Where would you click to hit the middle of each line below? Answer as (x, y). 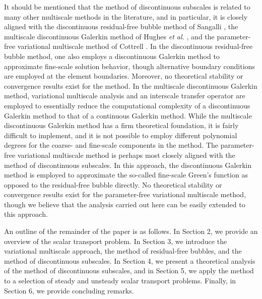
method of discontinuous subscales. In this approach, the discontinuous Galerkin (128, 165)
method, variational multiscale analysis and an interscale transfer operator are (125, 96)
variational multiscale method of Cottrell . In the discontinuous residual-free (135, 46)
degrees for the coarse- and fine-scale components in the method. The (111, 145)
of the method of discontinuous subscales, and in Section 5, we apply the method (129, 271)
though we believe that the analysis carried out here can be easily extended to (125, 204)
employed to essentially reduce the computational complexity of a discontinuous (127, 105)
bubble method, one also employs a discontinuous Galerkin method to (112, 56)
